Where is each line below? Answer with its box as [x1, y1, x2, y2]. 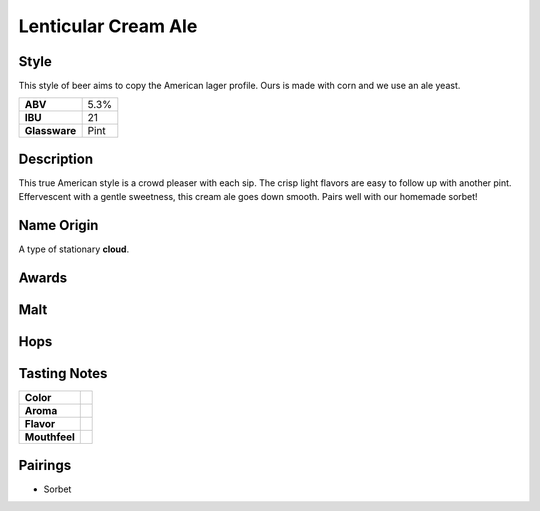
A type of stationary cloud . [18, 243, 130, 255]
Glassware [24, 124, 77, 138]
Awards [18, 270, 68, 287]
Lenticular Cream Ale [18, 15, 198, 37]
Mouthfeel [24, 430, 75, 444]
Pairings [18, 456, 72, 474]
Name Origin [18, 217, 99, 234]
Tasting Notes [18, 365, 108, 382]
